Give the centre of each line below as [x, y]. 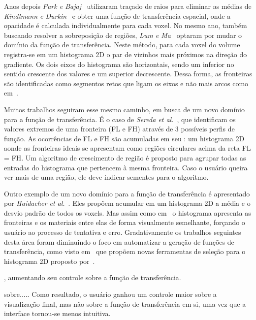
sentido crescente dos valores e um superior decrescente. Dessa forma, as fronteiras [128, 74]
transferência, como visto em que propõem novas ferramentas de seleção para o [125, 251]
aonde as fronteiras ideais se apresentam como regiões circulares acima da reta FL [128, 148]
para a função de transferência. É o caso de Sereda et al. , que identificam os [120, 119]
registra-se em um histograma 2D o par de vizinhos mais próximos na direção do [126, 54]
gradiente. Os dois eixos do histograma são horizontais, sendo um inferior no [119, 64]
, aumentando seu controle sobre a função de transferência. [93, 277]
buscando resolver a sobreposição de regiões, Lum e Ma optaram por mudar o [123, 35]
